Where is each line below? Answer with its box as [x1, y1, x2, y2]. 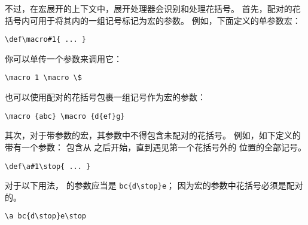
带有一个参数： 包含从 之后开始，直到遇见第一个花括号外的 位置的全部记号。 [5, 140, 306, 153]
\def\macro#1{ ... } [5, 35, 87, 44]
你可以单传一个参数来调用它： [5, 52, 122, 64]
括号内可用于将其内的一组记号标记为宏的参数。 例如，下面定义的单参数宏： [5, 14, 301, 26]
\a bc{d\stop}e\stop [5, 212, 87, 221]
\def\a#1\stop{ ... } [5, 162, 91, 171]
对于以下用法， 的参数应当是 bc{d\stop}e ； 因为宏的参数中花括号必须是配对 [5, 179, 303, 192]
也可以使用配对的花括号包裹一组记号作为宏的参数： [5, 91, 206, 103]
